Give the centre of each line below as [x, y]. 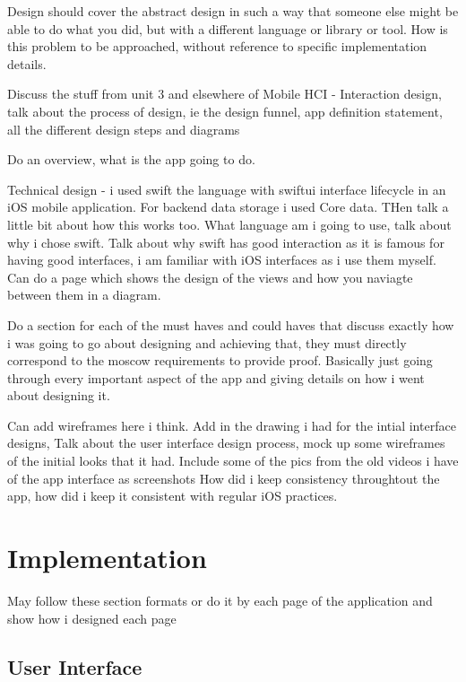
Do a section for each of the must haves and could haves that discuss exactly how [231, 324]
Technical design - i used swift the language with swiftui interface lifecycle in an [227, 189]
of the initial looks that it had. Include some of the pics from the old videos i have [233, 461]
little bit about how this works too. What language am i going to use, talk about [229, 224]
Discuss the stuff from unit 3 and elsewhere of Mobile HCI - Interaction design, [224, 94]
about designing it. [59, 395]
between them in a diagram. [84, 295]
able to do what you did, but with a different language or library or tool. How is [228, 28]
